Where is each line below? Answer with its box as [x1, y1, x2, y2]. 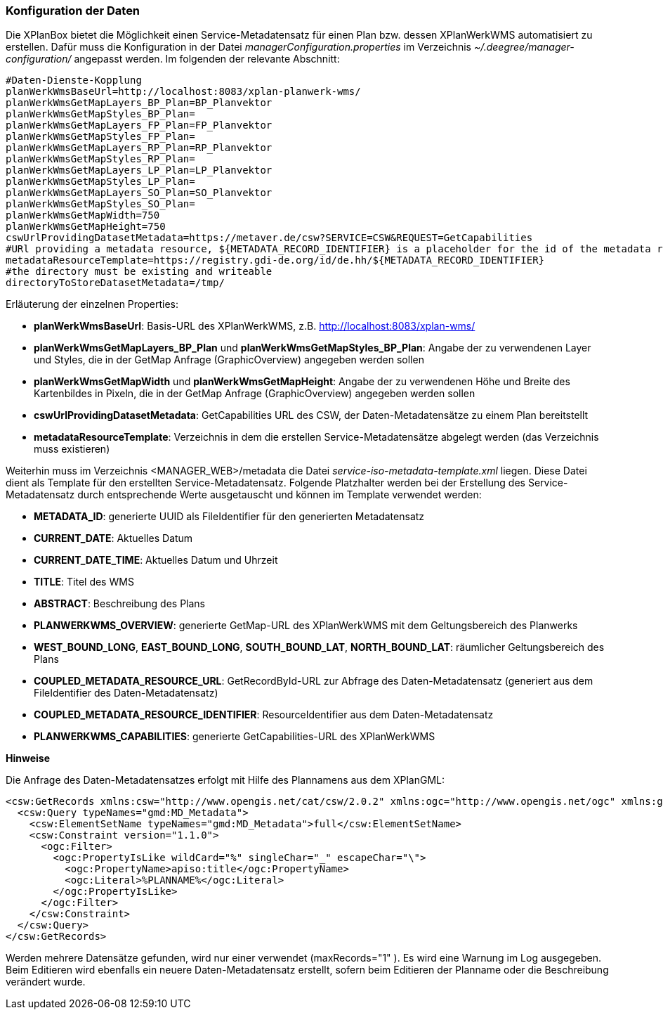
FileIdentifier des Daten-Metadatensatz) [34, 687, 218, 699]
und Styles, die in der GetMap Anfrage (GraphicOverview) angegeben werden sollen [34, 354, 424, 366]
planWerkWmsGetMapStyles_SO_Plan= [6, 198, 195, 210]
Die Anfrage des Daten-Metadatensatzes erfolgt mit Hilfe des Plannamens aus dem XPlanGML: [6, 774, 445, 787]
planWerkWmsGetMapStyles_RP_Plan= [6, 153, 195, 165]
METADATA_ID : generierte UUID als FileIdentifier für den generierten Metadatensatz [34, 510, 425, 523]
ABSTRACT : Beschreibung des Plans [34, 597, 206, 610]
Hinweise [6, 752, 50, 765]
